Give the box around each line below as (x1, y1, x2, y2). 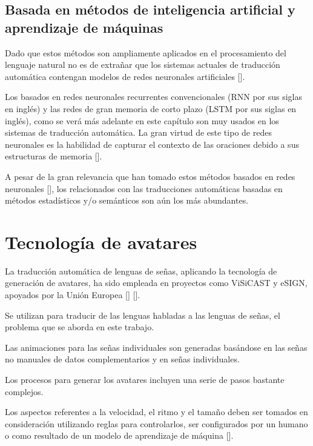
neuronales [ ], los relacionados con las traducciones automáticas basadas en (5, 182, 283, 195)
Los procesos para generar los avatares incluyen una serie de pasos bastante (5, 373, 285, 385)
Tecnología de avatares (5, 229, 197, 254)
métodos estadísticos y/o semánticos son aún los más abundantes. (5, 194, 249, 207)
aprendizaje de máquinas (5, 18, 163, 36)
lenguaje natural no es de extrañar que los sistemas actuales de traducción (5, 58, 280, 71)
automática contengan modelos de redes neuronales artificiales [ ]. (5, 70, 245, 82)
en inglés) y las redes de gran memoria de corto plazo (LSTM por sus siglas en (5, 102, 297, 115)
